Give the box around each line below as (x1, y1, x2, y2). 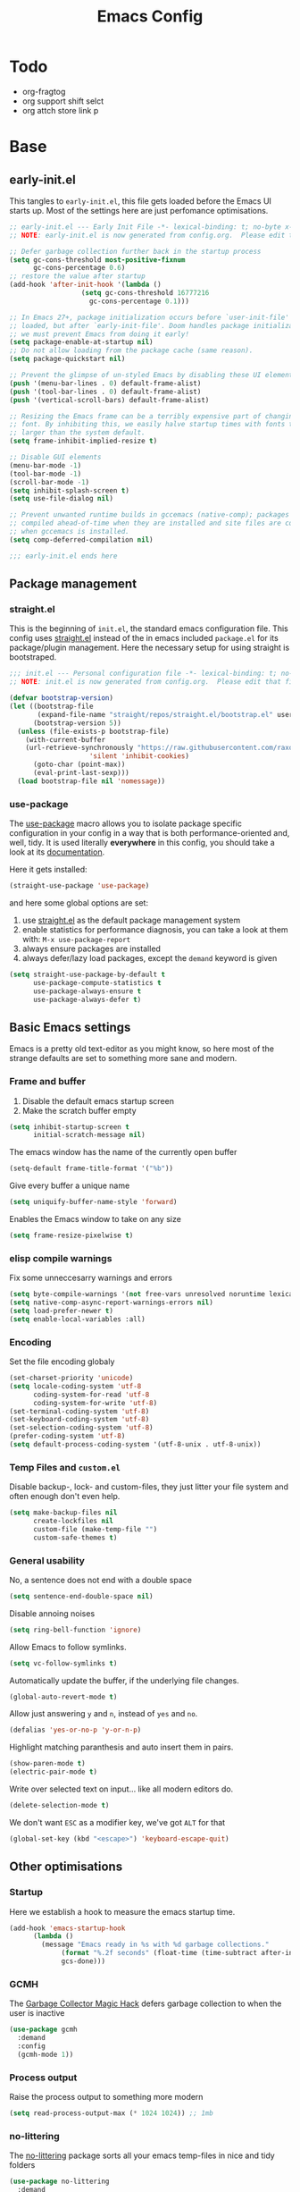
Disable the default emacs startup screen (21, 1095, 174, 1106)
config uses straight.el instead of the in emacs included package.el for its (9, 633, 279, 644)
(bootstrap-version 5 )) (32, 718, 122, 728)
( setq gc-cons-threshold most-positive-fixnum (9, 255, 186, 265)
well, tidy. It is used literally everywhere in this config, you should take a (9, 838, 275, 848)
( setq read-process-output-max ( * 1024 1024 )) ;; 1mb (9, 2109, 214, 2118)
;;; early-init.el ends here (9, 552, 118, 561)
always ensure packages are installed (21, 943, 161, 954)
